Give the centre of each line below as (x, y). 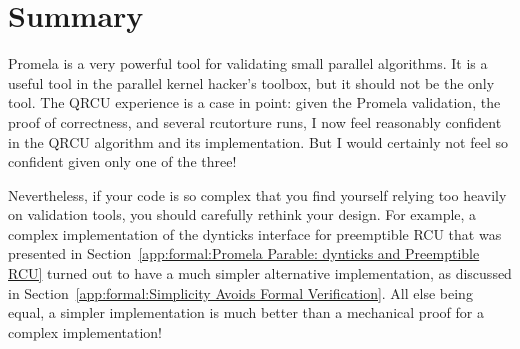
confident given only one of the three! (122, 161)
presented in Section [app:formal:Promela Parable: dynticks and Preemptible (244, 253)
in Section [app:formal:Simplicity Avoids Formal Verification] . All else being (240, 292)
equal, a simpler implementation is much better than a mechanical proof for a (246, 312)
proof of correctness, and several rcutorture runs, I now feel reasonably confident (255, 121)
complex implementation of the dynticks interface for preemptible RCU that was (255, 233)
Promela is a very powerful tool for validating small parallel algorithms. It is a (248, 63)
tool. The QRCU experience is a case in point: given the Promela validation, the (254, 102)
